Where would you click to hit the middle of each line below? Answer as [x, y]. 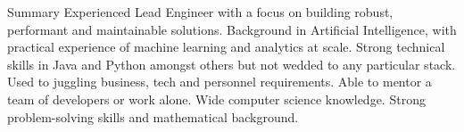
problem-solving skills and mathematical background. [153, 116]
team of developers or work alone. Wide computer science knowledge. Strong [216, 99]
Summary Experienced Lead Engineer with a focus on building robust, [200, 12]
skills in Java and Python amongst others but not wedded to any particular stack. [232, 64]
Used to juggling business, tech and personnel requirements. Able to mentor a [220, 82]
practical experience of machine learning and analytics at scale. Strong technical [226, 47]
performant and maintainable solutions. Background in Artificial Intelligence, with [232, 29]
